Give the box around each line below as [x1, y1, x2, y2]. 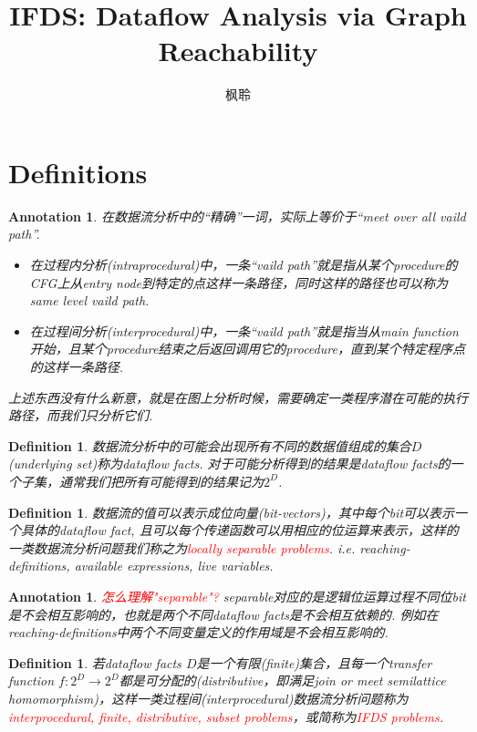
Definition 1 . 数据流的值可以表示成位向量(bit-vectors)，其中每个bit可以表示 [8, 502, 455, 521]
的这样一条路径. [29, 357, 124, 376]
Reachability [158, 32, 318, 69]
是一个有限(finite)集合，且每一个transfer [196, 653, 432, 672]
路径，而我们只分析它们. [8, 406, 153, 425]
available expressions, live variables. [74, 556, 274, 575]
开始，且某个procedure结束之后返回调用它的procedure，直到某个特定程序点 [29, 339, 465, 358]
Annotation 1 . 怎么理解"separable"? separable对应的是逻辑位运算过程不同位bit [8, 586, 466, 605]
